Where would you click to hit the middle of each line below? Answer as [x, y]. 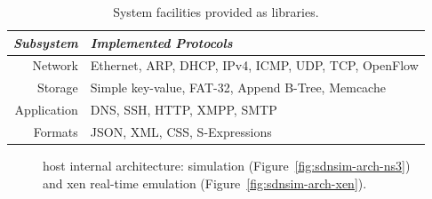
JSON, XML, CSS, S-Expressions [181, 131]
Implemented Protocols [161, 42]
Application [46, 110]
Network [55, 65]
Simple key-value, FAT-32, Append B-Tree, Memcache [238, 88]
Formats [56, 131]
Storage [57, 88]
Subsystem [46, 42]
